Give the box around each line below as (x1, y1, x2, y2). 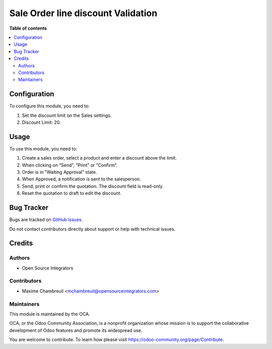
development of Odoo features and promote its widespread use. (9, 327, 143, 333)
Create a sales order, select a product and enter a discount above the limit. (22, 155, 177, 161)
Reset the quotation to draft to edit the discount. (22, 190, 122, 196)
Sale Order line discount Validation (9, 8, 158, 19)
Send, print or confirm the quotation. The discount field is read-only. (22, 183, 164, 189)
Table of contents (9, 25, 47, 31)
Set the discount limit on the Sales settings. (22, 112, 112, 118)
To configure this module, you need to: (9, 103, 90, 109)
